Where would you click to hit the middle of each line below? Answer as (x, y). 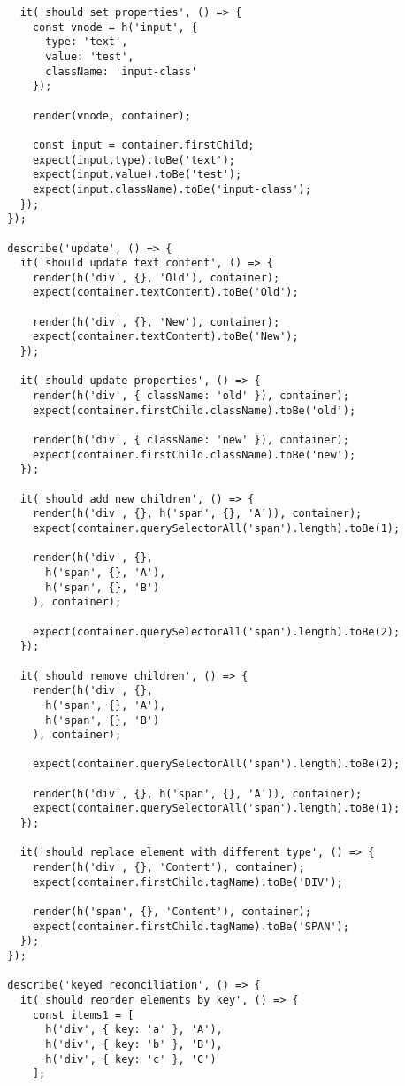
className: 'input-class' (122, 71)
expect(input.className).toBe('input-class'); (172, 189)
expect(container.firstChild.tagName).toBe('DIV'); (187, 882)
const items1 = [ (83, 1015)
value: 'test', (90, 56)
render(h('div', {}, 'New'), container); (156, 322)
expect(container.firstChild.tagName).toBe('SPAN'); (191, 926)
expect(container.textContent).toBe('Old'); (165, 293)
